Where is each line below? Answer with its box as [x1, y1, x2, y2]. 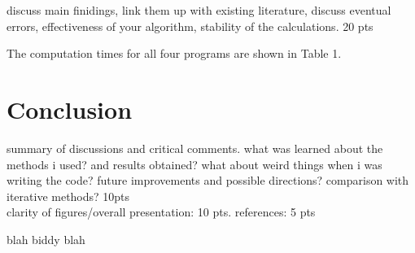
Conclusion [7, 92, 133, 125]
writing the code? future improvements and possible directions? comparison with [7, 172, 409, 189]
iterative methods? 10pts [7, 187, 130, 204]
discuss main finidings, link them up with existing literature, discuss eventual [7, 2, 391, 18]
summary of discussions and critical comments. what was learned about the [7, 139, 383, 156]
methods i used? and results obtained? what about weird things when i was [7, 155, 382, 172]
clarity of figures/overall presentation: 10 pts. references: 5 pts [7, 203, 316, 220]
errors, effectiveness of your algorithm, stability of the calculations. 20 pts [7, 17, 373, 34]
